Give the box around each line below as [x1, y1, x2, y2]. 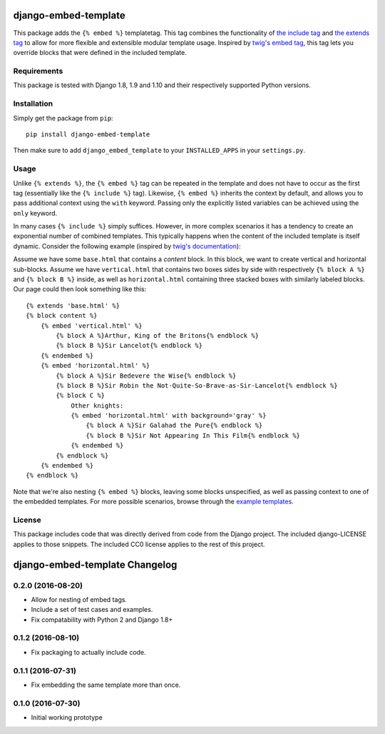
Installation [13, 99, 53, 109]
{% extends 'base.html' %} [26, 301, 120, 310]
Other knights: [71, 401, 124, 410]
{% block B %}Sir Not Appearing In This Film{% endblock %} [86, 431, 301, 439]
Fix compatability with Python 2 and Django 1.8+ [31, 615, 173, 624]
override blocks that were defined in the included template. [13, 49, 187, 57]
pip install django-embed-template [26, 130, 150, 139]
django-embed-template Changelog [13, 558, 178, 570]
